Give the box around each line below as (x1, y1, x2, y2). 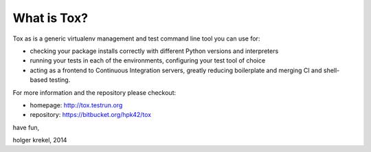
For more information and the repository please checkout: (12, 88, 177, 96)
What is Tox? (12, 10, 89, 25)
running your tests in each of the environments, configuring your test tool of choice (30, 56, 266, 65)
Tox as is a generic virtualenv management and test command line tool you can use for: (12, 34, 260, 43)
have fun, (12, 123, 40, 131)
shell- (323, 66, 340, 74)
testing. (49, 76, 71, 84)
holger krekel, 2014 (12, 136, 67, 144)
